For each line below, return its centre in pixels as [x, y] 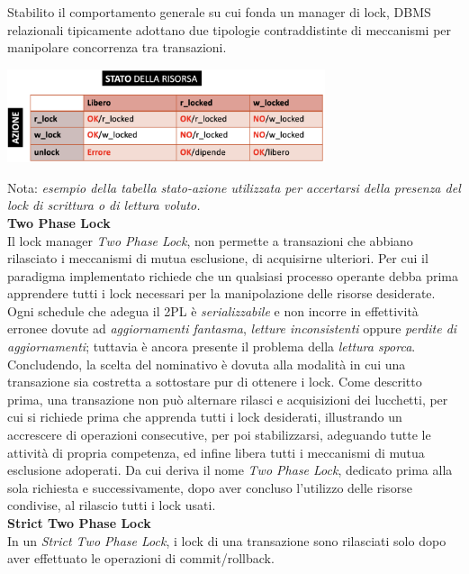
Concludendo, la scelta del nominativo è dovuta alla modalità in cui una [207, 364]
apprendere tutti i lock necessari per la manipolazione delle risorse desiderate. [221, 293]
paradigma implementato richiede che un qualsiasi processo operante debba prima [233, 275]
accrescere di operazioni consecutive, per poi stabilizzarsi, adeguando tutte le [219, 435]
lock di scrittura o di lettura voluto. [104, 205]
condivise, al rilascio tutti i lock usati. [112, 505]
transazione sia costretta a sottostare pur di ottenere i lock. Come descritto [215, 382]
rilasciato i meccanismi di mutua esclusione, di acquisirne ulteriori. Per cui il [218, 258]
